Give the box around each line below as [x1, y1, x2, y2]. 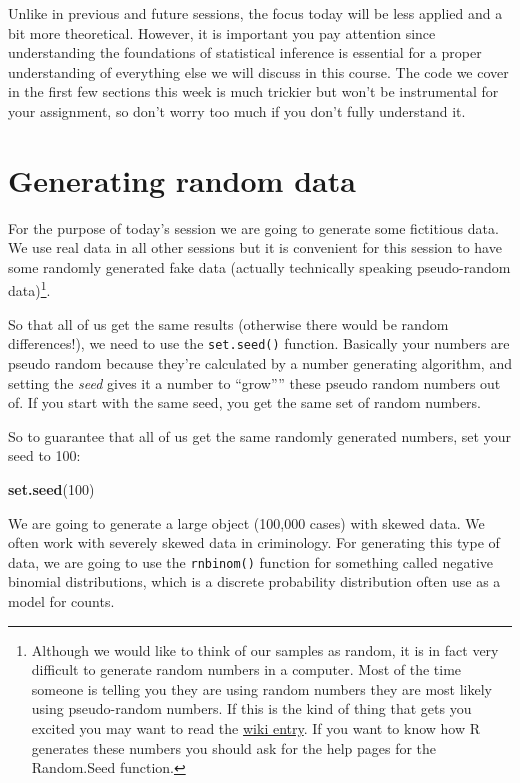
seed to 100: [8, 445, 81, 466]
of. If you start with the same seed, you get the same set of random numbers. [8, 392, 482, 413]
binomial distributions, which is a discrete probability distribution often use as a [8, 571, 501, 592]
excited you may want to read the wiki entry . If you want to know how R [31, 717, 481, 738]
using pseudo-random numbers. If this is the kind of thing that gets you [31, 698, 472, 719]
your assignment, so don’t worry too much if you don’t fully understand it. [8, 100, 466, 121]
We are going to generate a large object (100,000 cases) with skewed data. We [8, 512, 485, 533]
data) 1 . [8, 277, 51, 301]
